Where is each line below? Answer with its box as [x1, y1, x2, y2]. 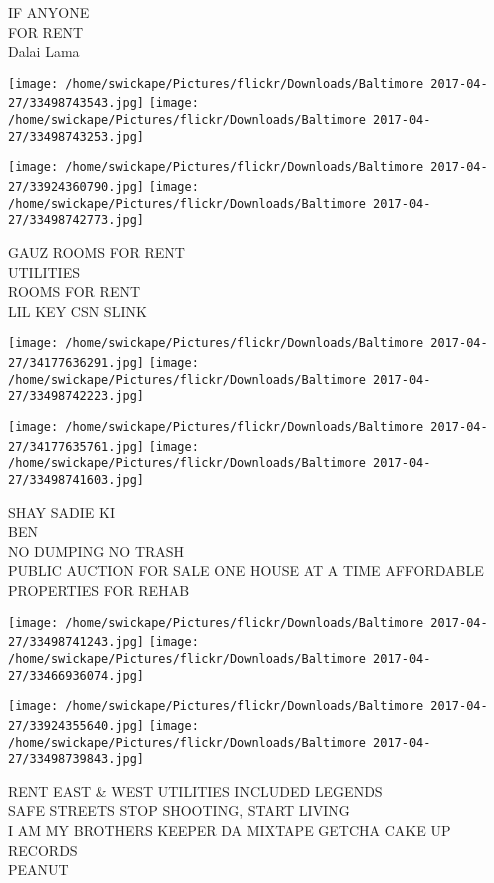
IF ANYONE [8, 2, 90, 22]
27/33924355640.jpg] [8, 718, 145, 733]
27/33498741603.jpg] [8, 473, 145, 487]
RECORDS [8, 839, 78, 860]
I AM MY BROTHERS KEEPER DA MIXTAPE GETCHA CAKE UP [8, 820, 451, 841]
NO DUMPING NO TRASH [8, 540, 185, 561]
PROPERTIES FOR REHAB [8, 580, 190, 601]
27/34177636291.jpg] [8, 356, 145, 371]
